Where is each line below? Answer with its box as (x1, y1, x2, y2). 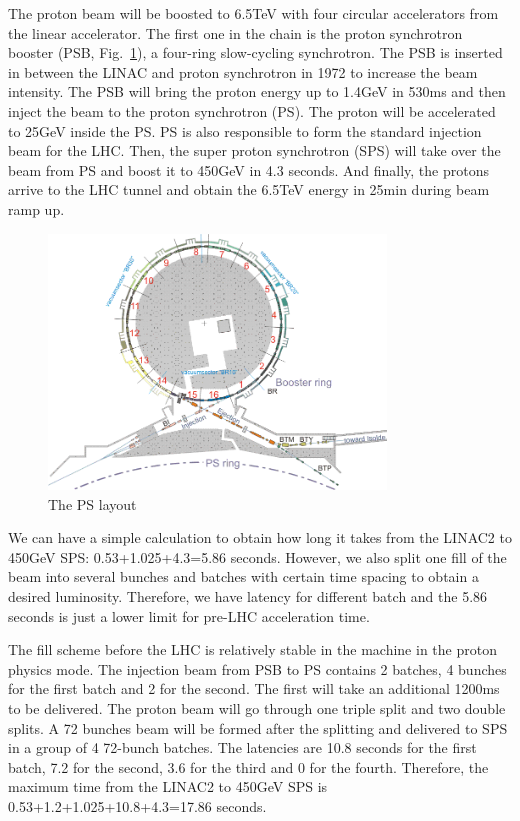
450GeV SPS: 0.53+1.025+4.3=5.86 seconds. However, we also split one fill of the (8, 546, 507, 567)
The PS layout (48, 493, 137, 514)
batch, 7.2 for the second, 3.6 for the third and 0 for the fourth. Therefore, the (8, 756, 489, 777)
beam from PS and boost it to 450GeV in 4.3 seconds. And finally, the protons (8, 159, 489, 180)
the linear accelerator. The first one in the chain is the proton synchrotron (8, 22, 463, 43)
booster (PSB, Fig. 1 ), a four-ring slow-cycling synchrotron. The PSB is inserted (8, 42, 503, 63)
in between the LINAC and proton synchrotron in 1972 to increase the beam (8, 61, 478, 82)
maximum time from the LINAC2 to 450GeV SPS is (8, 776, 328, 797)
